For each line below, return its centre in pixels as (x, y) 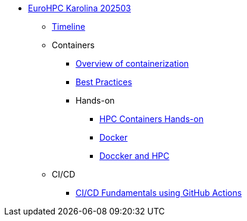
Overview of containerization (132, 63)
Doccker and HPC (135, 156)
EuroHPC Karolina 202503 (79, 8)
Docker (114, 137)
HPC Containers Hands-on (151, 119)
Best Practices (104, 82)
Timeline (69, 27)
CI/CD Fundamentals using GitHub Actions (159, 193)
